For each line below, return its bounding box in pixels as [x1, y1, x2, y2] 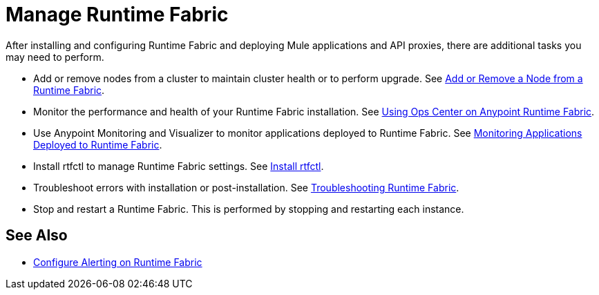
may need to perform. [6, 50, 104, 63]
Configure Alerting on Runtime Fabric [33, 256, 202, 268]
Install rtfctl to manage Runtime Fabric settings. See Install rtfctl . [33, 160, 324, 172]
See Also [6, 227, 68, 245]
